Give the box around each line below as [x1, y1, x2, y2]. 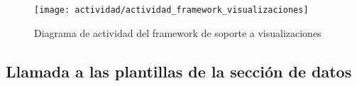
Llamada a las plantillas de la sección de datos [6, 60, 352, 82]
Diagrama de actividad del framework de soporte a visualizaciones [34, 25, 322, 40]
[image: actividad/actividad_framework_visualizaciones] [34, 5, 309, 15]
